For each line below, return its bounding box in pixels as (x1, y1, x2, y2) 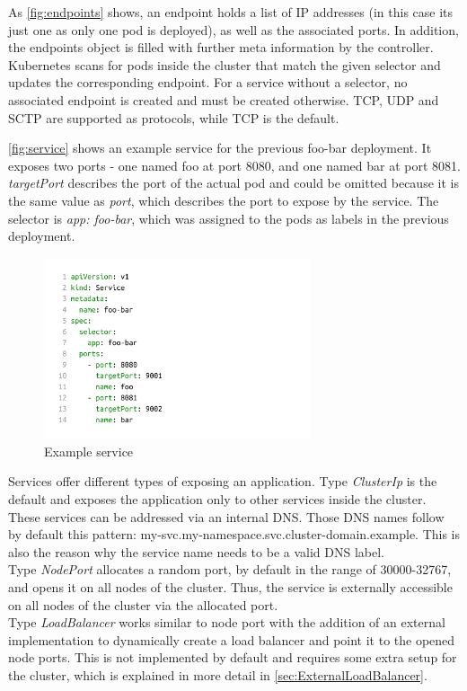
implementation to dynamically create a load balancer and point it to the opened (8, 630, 455, 649)
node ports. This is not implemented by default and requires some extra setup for (8, 648, 457, 667)
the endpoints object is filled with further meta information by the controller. (8, 38, 434, 57)
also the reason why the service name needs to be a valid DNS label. (8, 542, 384, 561)
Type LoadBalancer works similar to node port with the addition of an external (8, 613, 445, 632)
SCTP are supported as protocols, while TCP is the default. (8, 108, 339, 127)
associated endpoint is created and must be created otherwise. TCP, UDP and (8, 90, 439, 109)
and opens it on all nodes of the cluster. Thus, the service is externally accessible (8, 577, 453, 596)
